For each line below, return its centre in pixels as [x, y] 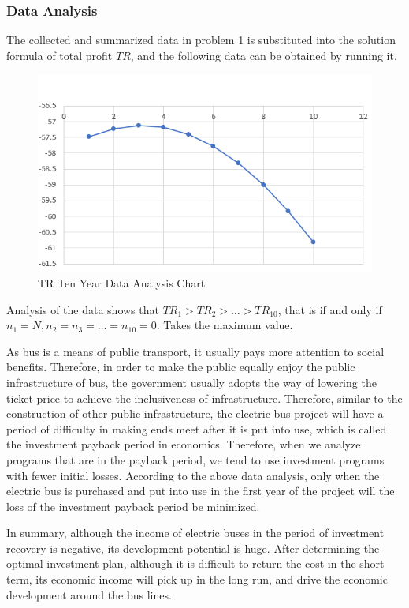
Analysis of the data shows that [83, 309]
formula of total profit [59, 55]
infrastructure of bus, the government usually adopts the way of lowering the [191, 382]
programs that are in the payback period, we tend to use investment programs [195, 459]
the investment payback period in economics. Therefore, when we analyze [184, 444]
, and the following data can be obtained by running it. [264, 55]
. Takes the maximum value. [225, 325]
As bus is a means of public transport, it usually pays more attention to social [195, 351]
